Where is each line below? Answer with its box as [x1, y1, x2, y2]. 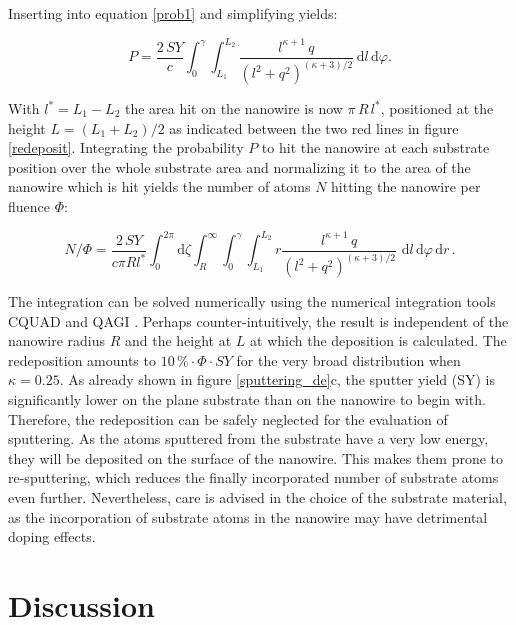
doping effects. [8, 526, 96, 547]
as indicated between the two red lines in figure [169, 117, 459, 138]
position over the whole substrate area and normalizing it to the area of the [8, 156, 471, 177]
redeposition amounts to [8, 349, 156, 370]
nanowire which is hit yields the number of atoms [8, 176, 311, 197]
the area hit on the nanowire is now [124, 98, 343, 119]
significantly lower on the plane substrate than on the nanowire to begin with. [8, 389, 486, 409]
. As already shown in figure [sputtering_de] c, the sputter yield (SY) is [59, 369, 495, 390]
